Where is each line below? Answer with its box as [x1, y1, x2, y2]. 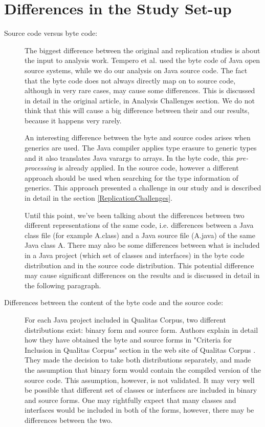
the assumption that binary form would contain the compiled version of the [25, 364, 261, 375]
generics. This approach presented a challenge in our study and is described [25, 182, 261, 193]
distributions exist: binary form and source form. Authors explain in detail [25, 324, 258, 335]
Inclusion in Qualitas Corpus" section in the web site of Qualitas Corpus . [25, 344, 256, 355]
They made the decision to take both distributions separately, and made [25, 354, 251, 365]
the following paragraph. [25, 280, 101, 290]
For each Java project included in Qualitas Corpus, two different [25, 314, 226, 325]
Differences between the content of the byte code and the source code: [4, 297, 224, 308]
